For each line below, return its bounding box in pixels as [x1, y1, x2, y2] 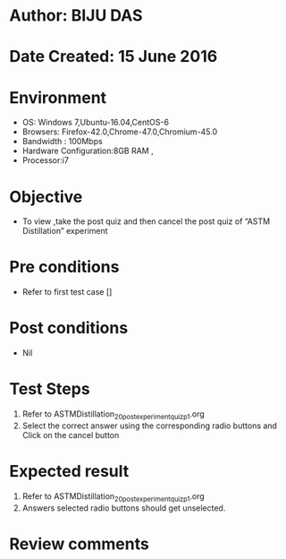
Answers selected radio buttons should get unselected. [21, 503, 226, 513]
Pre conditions [9, 257, 120, 278]
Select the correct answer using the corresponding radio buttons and [21, 420, 277, 431]
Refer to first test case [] [21, 287, 113, 297]
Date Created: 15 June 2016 [9, 47, 218, 67]
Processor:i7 [21, 155, 70, 166]
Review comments [9, 534, 149, 554]
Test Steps [9, 379, 91, 400]
